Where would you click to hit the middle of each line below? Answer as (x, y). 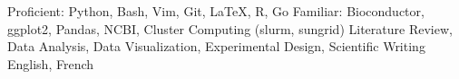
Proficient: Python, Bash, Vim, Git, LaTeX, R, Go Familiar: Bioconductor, (216, 11)
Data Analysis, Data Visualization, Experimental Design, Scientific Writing (216, 46)
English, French (51, 63)
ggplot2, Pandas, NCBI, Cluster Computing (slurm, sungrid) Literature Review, (230, 28)
